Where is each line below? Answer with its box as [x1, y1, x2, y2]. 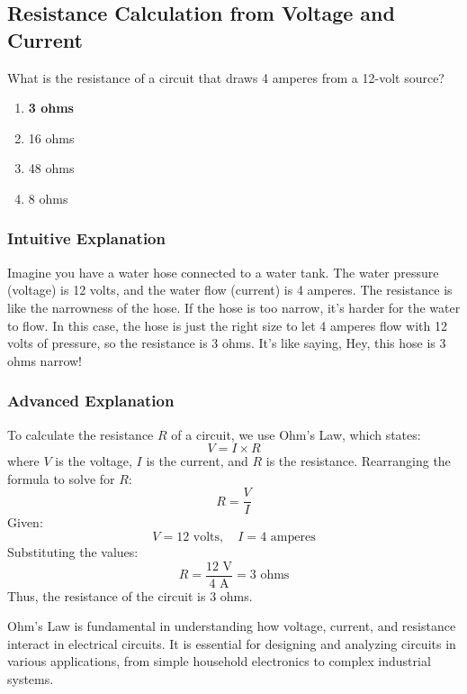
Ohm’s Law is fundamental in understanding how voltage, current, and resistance [7, 616, 456, 635]
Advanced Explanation [7, 389, 175, 412]
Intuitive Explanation [7, 227, 166, 250]
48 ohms [28, 159, 75, 178]
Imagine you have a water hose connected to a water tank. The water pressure [7, 262, 439, 281]
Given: [7, 513, 43, 532]
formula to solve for [7, 469, 115, 488]
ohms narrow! [7, 351, 82, 370]
